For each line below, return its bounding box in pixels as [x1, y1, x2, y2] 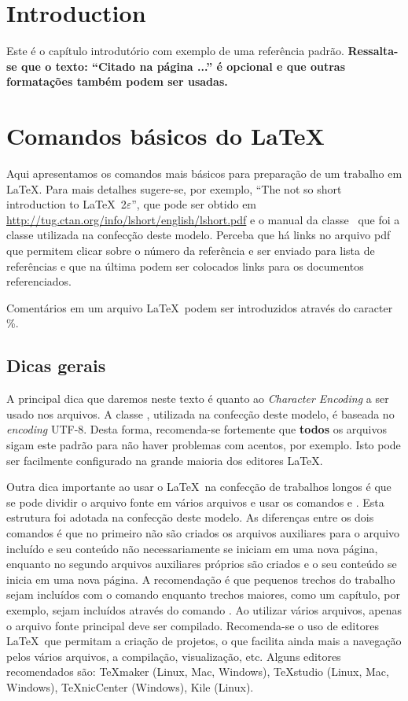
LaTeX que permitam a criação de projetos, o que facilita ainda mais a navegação [6, 633, 402, 649]
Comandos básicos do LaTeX [6, 120, 325, 152]
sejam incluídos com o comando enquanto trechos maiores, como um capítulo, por [6, 586, 400, 603]
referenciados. [6, 273, 72, 290]
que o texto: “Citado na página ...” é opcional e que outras [21, 57, 346, 74]
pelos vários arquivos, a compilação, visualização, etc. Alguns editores [6, 648, 341, 664]
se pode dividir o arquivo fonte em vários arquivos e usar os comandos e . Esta [6, 493, 384, 510]
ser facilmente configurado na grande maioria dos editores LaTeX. [6, 452, 323, 468]
